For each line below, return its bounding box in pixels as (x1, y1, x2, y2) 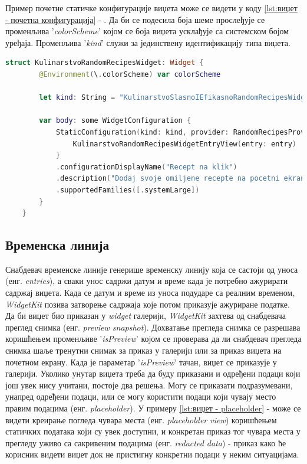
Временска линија (5, 236, 109, 254)
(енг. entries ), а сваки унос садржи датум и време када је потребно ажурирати (5, 275, 288, 287)
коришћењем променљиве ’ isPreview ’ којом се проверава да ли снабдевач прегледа (5, 332, 302, 345)
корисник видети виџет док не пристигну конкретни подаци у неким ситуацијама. (5, 448, 299, 460)
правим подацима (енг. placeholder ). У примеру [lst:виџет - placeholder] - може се (5, 402, 301, 414)
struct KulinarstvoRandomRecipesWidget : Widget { (5, 58, 204, 67)
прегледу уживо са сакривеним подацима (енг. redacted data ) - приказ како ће (5, 436, 286, 449)
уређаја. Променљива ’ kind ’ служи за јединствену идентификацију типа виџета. (5, 36, 291, 48)
